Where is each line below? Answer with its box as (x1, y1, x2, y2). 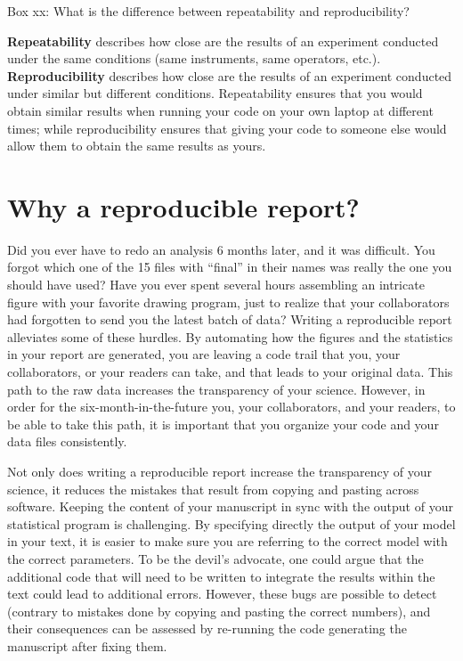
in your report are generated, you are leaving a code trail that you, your (7, 345, 401, 363)
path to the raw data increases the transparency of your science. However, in (7, 379, 426, 398)
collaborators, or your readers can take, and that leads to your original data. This (7, 363, 453, 381)
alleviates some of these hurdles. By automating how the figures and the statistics (7, 327, 453, 346)
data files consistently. (7, 432, 127, 451)
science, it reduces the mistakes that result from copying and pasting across (7, 479, 419, 498)
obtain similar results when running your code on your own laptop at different (7, 101, 434, 119)
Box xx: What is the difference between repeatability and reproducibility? (7, 2, 410, 20)
